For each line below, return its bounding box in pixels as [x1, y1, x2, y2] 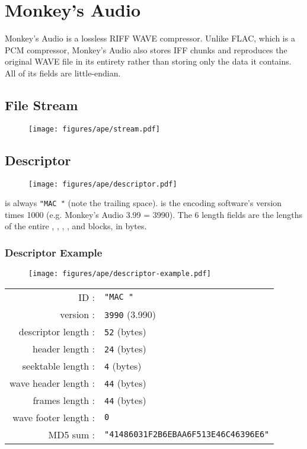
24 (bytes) [104, 341, 146, 355]
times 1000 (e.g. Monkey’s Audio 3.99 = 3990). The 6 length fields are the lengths [5, 208, 302, 220]
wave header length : [9, 376, 95, 390]
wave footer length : [12, 410, 95, 424]
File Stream [5, 95, 78, 114]
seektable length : [22, 358, 95, 373]
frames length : [33, 393, 95, 407]
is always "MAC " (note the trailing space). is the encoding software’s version [5, 197, 282, 209]
